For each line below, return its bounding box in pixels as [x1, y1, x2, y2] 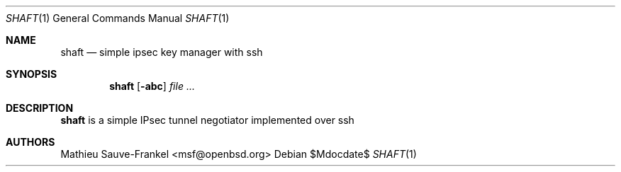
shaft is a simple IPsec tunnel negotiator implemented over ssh [60, 114, 354, 126]
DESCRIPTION [6, 102, 74, 114]
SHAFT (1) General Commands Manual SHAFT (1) [6, 12, 230, 24]
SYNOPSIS [6, 68, 57, 80]
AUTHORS [6, 136, 55, 148]
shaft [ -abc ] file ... [109, 80, 195, 92]
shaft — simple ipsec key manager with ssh [60, 46, 263, 58]
